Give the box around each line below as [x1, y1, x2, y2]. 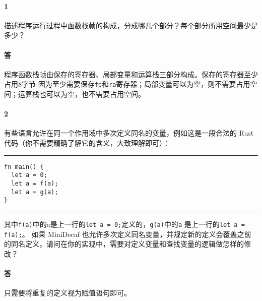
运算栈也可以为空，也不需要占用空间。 [18, 89, 145, 99]
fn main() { [4, 163, 44, 170]
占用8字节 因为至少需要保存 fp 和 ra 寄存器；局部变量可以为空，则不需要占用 [4, 79, 250, 89]
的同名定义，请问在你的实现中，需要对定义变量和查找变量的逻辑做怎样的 [4, 238, 244, 249]
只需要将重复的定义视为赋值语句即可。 [4, 287, 131, 298]
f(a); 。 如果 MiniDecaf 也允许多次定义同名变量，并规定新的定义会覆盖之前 [4, 228, 251, 239]
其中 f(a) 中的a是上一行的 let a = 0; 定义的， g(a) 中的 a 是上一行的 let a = [4, 218, 245, 229]
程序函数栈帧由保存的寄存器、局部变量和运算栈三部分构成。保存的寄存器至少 [4, 69, 258, 79]
